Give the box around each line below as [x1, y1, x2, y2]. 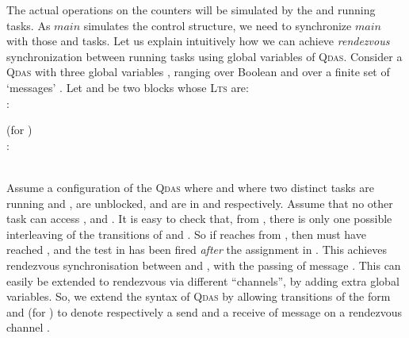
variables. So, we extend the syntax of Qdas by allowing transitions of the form [6, 288, 391, 305]
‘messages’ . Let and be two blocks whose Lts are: [6, 79, 249, 95]
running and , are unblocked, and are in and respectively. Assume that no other [6, 194, 393, 211]
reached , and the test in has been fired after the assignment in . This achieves [6, 241, 388, 258]
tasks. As [6, 17, 51, 33]
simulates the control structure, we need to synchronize [83, 17, 352, 33]
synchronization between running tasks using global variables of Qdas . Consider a [6, 48, 403, 64]
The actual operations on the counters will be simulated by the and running [6, 2, 376, 17]
